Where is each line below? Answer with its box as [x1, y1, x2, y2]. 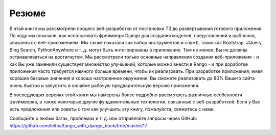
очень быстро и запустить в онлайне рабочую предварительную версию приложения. [9, 82, 200, 89]
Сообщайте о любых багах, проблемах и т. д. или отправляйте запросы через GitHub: [9, 115, 197, 122]
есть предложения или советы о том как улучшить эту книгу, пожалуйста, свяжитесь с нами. [9, 106, 215, 112]
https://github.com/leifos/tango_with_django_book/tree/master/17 [9, 122, 148, 128]
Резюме [9, 8, 46, 19]
